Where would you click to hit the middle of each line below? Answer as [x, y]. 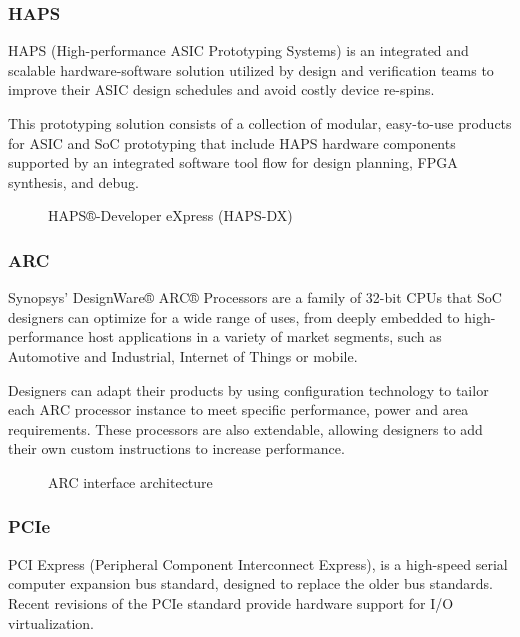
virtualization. [51, 622]
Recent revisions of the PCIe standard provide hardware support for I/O [231, 602]
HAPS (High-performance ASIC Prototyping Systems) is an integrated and [238, 50]
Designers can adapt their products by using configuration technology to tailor [248, 389]
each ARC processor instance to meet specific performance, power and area [238, 409]
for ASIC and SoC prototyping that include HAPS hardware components [232, 142]
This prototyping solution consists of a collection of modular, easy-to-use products [260, 123]
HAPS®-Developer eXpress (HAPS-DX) [170, 215]
